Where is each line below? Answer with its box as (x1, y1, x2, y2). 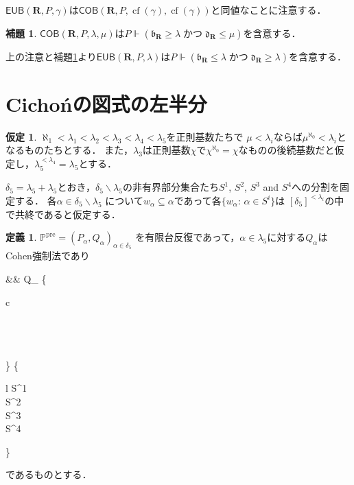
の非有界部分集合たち (122, 180, 219, 194)
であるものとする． (5, 467, 92, 482)
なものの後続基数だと (238, 143, 335, 157)
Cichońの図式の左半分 (5, 89, 207, 117)
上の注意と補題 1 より (5, 49, 97, 63)
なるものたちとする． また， (5, 143, 133, 157)
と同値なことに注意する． (211, 3, 327, 16)
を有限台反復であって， (135, 230, 240, 244)
